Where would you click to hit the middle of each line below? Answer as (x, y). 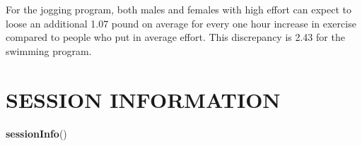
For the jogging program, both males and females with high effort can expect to (179, 9)
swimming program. (49, 50)
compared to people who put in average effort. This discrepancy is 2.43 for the (175, 37)
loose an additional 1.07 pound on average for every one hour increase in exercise (181, 23)
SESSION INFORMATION (143, 99)
